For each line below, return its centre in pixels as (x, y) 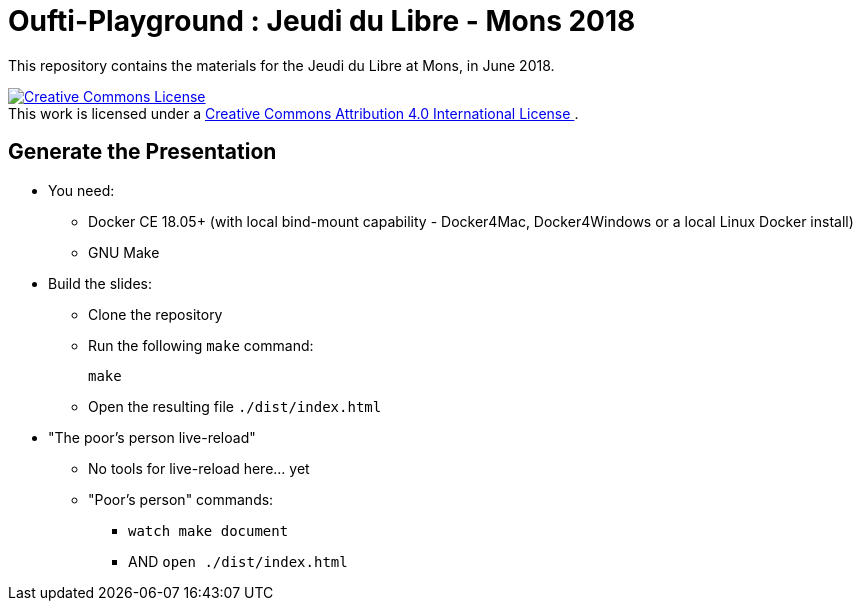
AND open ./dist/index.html (238, 561)
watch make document (208, 530)
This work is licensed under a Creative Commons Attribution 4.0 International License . (293, 113)
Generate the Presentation (142, 152)
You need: (81, 190)
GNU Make (124, 252)
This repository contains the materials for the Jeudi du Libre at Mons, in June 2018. (281, 65)
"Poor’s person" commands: (181, 499)
